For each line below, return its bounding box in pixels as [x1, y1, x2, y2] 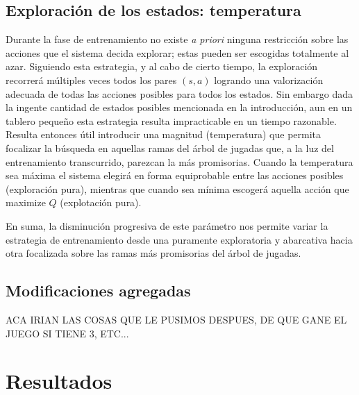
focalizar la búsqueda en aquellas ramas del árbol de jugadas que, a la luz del [6, 140, 334, 155]
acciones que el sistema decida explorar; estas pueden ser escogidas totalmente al [6, 45, 349, 60]
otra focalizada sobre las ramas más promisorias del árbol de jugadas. [6, 246, 301, 260]
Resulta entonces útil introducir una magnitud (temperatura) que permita [6, 127, 322, 142]
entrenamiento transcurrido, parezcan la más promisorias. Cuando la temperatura [6, 154, 353, 169]
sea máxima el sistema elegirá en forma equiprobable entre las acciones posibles [6, 168, 344, 183]
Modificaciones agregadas [6, 280, 191, 301]
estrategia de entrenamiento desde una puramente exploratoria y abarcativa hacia [6, 232, 353, 246]
